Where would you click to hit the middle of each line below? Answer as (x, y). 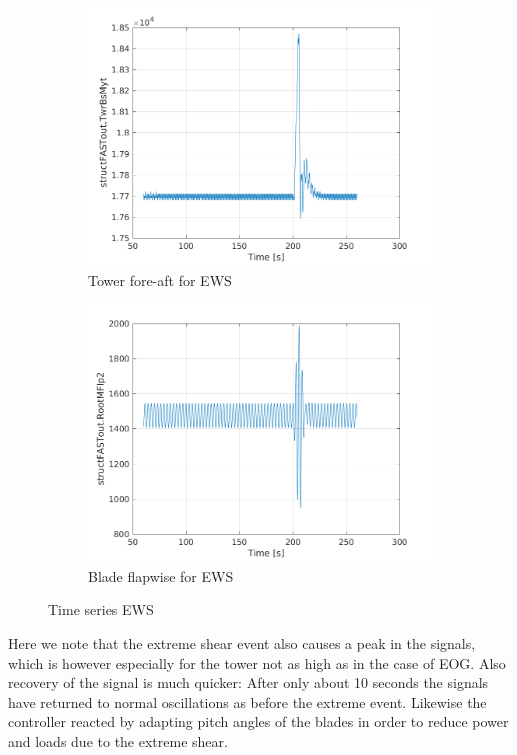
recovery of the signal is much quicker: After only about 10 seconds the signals (248, 682)
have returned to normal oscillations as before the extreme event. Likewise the (247, 701)
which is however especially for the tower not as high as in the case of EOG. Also (257, 662)
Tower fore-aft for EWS (160, 279)
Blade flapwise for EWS (161, 575)
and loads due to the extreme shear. (118, 740)
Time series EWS (101, 609)
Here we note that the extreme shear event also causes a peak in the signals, (242, 642)
